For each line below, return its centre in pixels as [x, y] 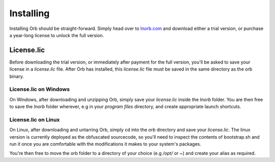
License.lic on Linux [35, 119]
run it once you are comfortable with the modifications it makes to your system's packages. [105, 144]
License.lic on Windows [39, 89]
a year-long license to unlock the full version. [57, 35]
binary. [17, 76]
